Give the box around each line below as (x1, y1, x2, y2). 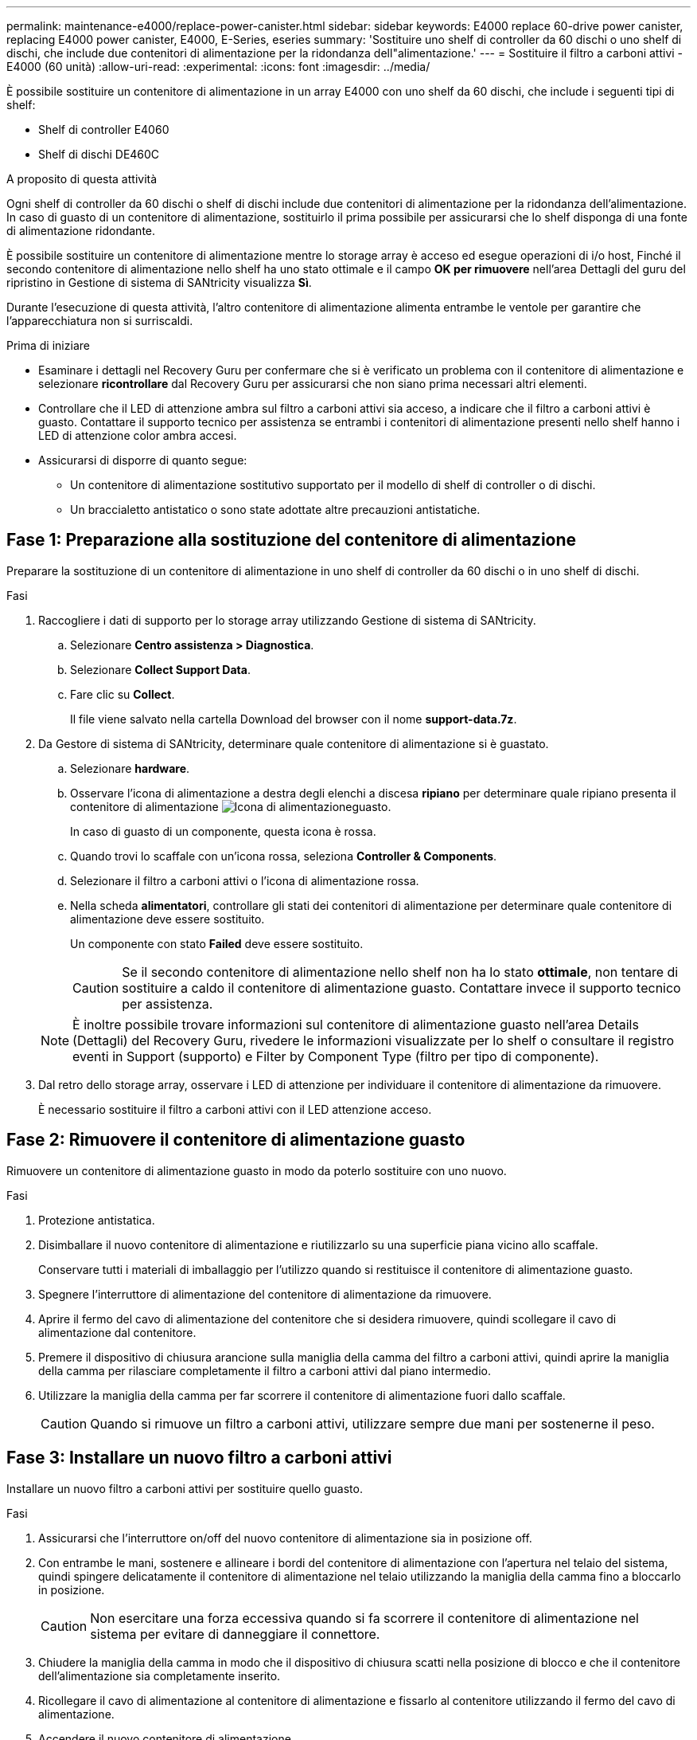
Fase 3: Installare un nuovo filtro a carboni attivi (6, 1448, 392, 1468)
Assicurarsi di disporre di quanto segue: (38, 453, 247, 467)
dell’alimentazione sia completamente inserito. (38, 1668, 281, 1683)
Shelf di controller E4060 (38, 123, 169, 136)
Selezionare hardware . (70, 761, 190, 775)
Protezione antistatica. (38, 1213, 155, 1227)
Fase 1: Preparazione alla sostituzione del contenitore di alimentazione (6, 530, 577, 551)
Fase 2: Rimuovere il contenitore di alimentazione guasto (6, 1130, 465, 1150)
